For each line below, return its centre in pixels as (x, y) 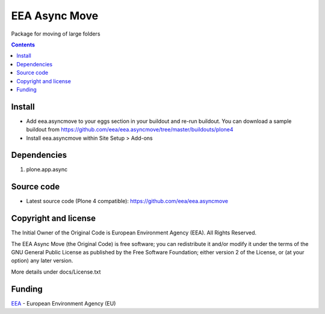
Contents (23, 45)
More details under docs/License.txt (56, 272)
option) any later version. (42, 261)
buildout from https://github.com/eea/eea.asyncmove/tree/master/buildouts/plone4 (130, 130)
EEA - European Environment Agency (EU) (63, 303)
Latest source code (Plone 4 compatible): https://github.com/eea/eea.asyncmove (127, 201)
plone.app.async (47, 169)
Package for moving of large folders (56, 34)
